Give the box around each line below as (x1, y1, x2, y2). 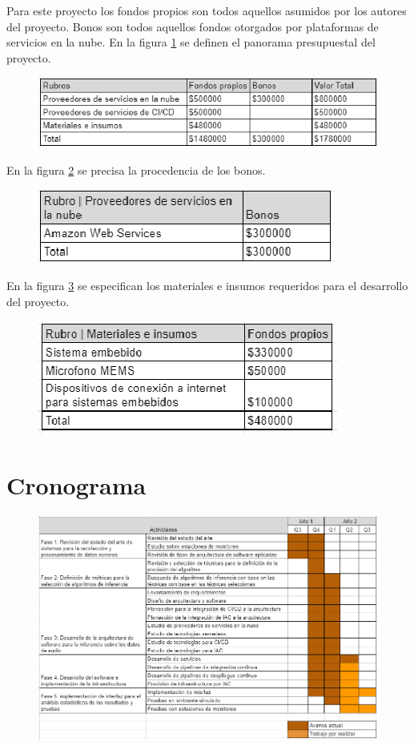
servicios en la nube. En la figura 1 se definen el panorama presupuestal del (6, 34, 376, 50)
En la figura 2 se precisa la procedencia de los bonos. (6, 162, 266, 179)
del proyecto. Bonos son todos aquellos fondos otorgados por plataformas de (6, 18, 379, 34)
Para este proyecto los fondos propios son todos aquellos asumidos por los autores (6, 2, 407, 18)
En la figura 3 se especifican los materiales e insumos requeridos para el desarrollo (6, 277, 408, 294)
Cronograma (6, 469, 147, 502)
